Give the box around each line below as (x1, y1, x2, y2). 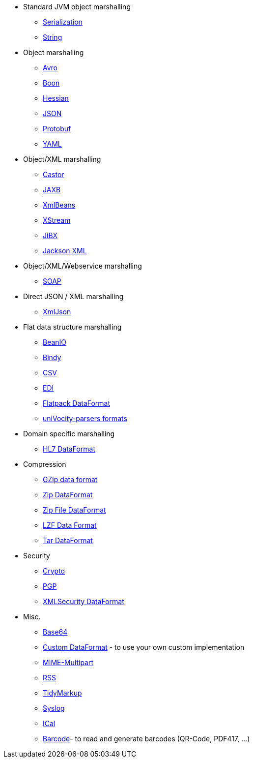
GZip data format (43, 475, 98, 484)
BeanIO (43, 338, 67, 346)
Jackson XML (43, 246, 87, 255)
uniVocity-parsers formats (43, 414, 127, 423)
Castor (43, 170, 64, 179)
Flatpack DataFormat (43, 399, 111, 407)
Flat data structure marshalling (23, 323, 122, 331)
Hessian (43, 94, 69, 102)
